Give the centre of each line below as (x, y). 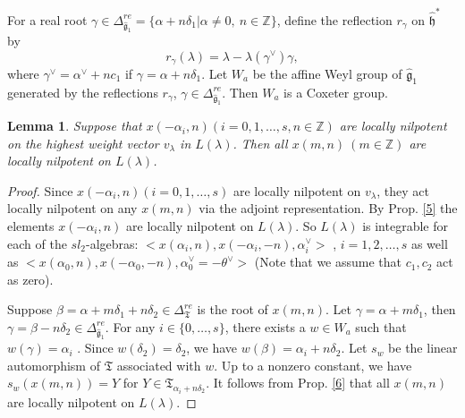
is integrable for (405, 226)
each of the (37, 243)
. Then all (260, 143)
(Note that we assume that (328, 262)
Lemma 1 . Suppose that (75, 126)
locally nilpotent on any (72, 208)
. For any (130, 326)
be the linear (423, 348)
